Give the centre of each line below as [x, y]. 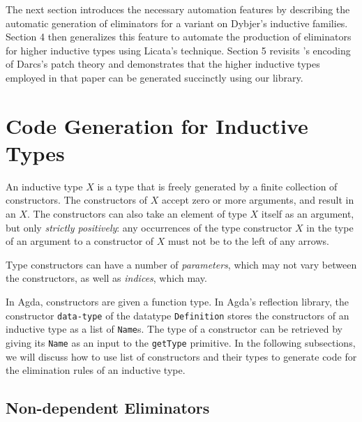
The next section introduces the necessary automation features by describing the [178, 9]
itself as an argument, [308, 214]
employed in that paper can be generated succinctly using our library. [154, 77]
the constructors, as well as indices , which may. [106, 278]
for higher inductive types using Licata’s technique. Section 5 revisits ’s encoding [178, 50]
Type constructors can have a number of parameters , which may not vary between [181, 264]
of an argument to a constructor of [80, 241]
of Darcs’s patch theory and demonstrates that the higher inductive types [163, 64]
